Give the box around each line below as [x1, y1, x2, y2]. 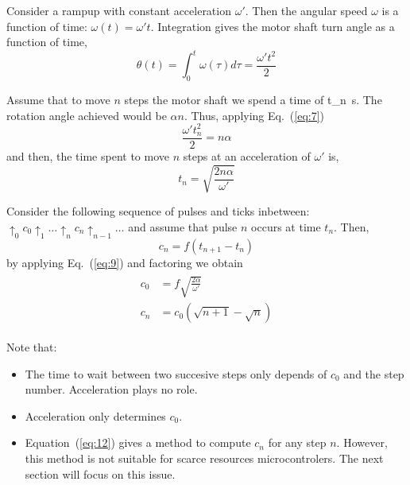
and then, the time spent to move [6, 147, 170, 164]
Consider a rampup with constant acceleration [6, 2, 231, 18]
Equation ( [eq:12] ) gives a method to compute [25, 434, 251, 451]
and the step [343, 365, 404, 382]
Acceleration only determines [25, 407, 166, 424]
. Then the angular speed [245, 2, 368, 18]
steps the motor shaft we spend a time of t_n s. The [124, 91, 382, 108]
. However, [336, 434, 388, 451]
